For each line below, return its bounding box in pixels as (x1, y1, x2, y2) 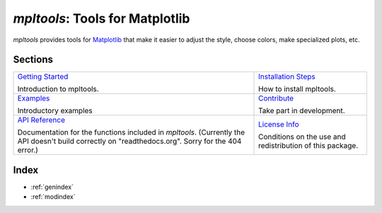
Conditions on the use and (258, 132, 346, 142)
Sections (13, 54, 53, 66)
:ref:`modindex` (30, 192, 76, 201)
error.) (17, 145, 39, 155)
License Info (258, 120, 300, 129)
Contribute (258, 93, 294, 103)
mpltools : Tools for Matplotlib (13, 11, 190, 26)
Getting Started (17, 71, 69, 81)
